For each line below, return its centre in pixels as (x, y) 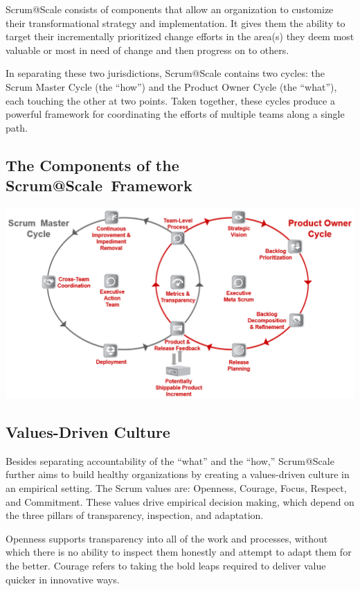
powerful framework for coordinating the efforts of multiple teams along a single (175, 114)
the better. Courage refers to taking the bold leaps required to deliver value (166, 566)
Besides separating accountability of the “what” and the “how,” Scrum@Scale (170, 460)
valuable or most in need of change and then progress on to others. (147, 50)
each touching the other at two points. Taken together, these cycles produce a (170, 100)
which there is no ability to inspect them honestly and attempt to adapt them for (179, 552)
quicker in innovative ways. (63, 579)
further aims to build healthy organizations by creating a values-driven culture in (178, 474)
